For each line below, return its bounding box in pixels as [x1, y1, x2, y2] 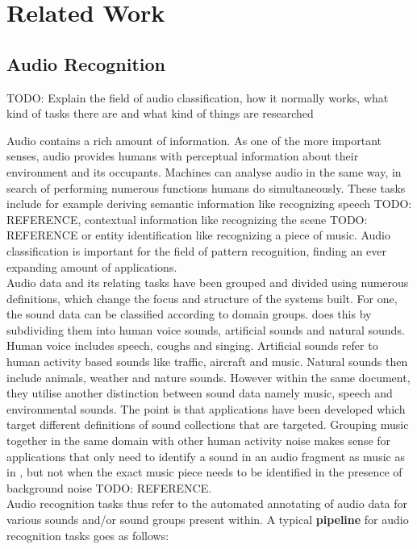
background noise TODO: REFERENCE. [6, 479, 212, 496]
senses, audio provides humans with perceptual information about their [6, 148, 359, 164]
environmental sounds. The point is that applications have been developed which [6, 400, 406, 417]
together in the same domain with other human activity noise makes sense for [6, 432, 391, 449]
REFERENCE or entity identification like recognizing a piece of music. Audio [6, 227, 390, 243]
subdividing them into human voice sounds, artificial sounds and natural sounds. [6, 321, 405, 338]
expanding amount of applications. [6, 258, 177, 275]
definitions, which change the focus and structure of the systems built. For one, [6, 289, 398, 306]
